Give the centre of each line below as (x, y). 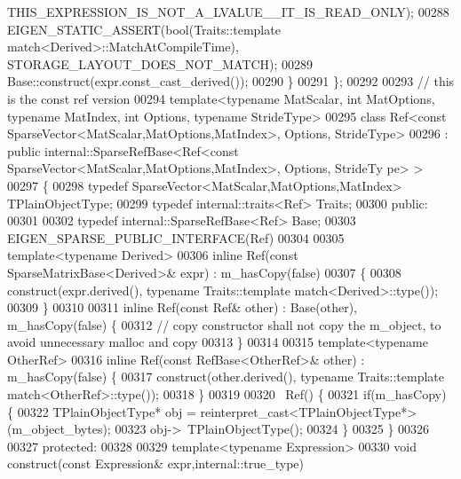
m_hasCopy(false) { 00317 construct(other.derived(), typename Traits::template (226, 377)
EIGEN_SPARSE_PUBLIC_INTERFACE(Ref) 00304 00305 (176, 237)
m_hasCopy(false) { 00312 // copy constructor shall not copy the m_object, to (224, 324)
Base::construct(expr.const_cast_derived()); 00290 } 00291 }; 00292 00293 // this (231, 81)
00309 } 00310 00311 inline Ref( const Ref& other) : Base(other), (182, 307)
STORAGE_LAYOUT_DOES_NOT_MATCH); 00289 (160, 63)
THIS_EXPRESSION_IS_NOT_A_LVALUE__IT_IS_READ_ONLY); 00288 (228, 12)
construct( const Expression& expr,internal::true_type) (156, 463)
